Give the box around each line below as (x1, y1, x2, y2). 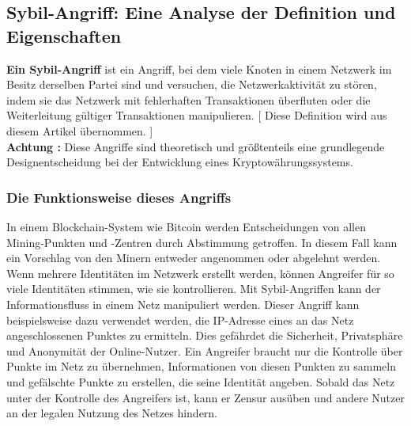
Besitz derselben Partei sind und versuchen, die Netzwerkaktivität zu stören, (6, 76, 377, 93)
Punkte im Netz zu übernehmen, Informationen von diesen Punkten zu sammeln (6, 358, 396, 375)
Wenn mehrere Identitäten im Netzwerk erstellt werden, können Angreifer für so (6, 264, 394, 281)
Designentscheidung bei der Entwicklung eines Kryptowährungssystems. (6, 154, 353, 170)
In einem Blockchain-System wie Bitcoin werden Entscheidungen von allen (6, 218, 366, 234)
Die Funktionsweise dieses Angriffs (6, 187, 232, 207)
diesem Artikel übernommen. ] (6, 122, 153, 139)
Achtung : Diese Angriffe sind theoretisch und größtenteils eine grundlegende (6, 138, 385, 154)
